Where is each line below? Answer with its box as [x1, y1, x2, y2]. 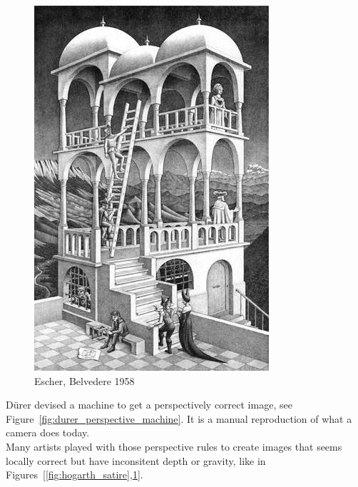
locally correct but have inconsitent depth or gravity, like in [6, 453, 266, 468]
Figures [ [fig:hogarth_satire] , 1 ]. [6, 467, 143, 482]
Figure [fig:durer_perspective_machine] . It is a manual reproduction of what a [6, 411, 352, 426]
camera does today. [6, 425, 90, 440]
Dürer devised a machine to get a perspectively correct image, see [6, 397, 292, 412]
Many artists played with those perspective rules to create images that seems [6, 439, 342, 453]
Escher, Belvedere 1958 [34, 373, 135, 388]
